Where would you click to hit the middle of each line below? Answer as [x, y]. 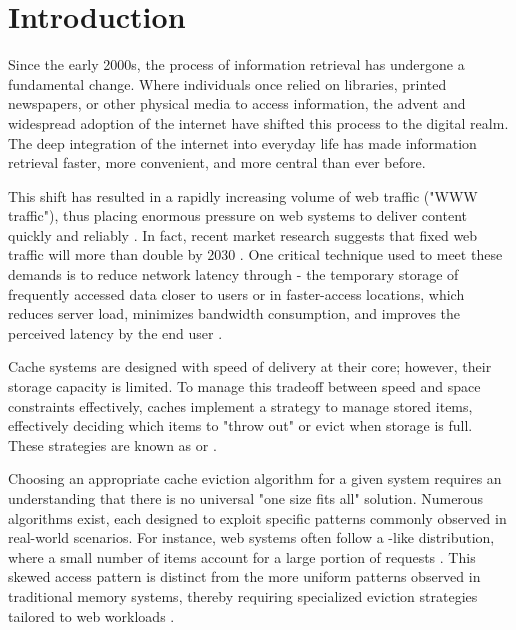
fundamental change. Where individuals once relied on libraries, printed [227, 83]
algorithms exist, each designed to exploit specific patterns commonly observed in [257, 517]
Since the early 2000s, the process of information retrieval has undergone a [236, 64]
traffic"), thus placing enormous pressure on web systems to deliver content [237, 215]
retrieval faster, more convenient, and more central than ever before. [217, 162]
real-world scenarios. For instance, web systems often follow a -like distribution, [251, 537]
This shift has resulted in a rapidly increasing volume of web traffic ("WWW [243, 195]
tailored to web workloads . [91, 615]
